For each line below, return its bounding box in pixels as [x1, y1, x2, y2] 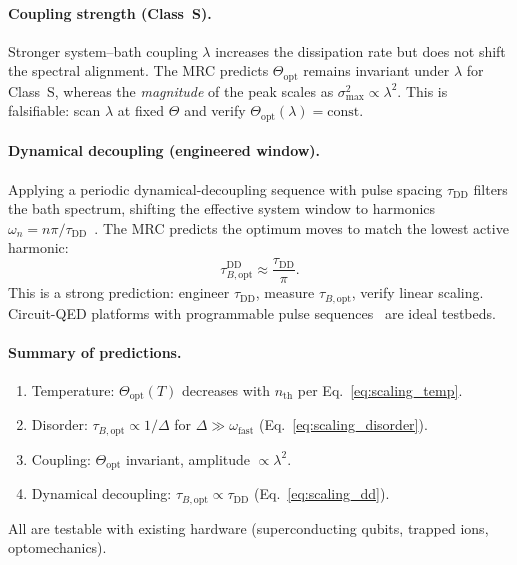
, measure [255, 282, 315, 303]
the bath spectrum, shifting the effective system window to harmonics [8, 198, 436, 219]
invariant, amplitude [125, 448, 251, 469]
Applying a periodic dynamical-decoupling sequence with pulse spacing [8, 178, 443, 199]
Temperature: [31, 379, 115, 400]
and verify [184, 100, 246, 121]
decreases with [181, 379, 271, 400]
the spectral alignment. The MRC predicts [8, 60, 269, 81]
